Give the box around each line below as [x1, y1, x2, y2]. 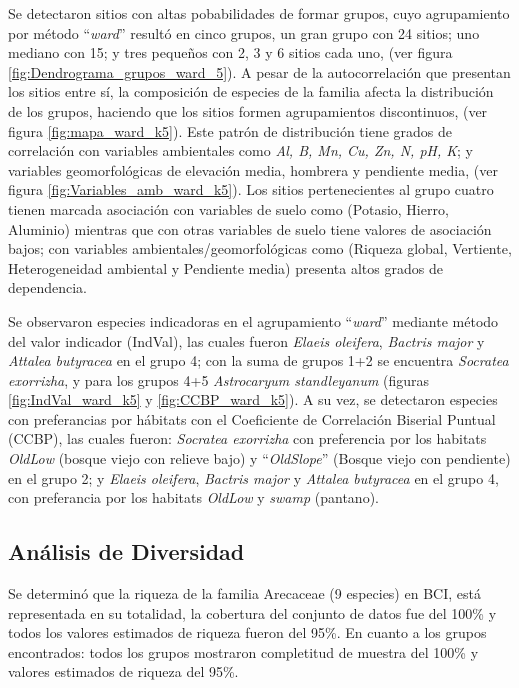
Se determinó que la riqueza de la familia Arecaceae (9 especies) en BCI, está [8, 583, 481, 604]
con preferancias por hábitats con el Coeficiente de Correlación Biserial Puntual [8, 408, 496, 429]
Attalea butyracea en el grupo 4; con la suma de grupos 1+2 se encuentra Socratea [8, 350, 509, 371]
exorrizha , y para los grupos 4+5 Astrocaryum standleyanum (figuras [8, 369, 430, 390]
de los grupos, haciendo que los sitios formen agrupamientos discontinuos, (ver [8, 100, 488, 121]
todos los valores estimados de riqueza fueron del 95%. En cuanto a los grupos [8, 622, 487, 643]
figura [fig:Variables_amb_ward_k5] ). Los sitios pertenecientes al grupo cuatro [8, 179, 494, 200]
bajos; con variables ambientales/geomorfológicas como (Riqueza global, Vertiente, [8, 238, 512, 259]
